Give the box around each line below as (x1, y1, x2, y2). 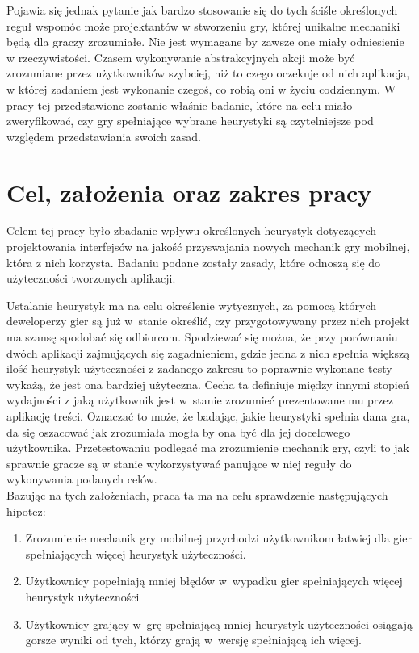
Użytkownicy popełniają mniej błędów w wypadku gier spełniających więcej (25, 572, 403, 589)
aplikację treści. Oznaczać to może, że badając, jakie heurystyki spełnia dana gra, (6, 408, 410, 424)
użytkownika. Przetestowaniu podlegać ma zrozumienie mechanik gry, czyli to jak (6, 439, 409, 456)
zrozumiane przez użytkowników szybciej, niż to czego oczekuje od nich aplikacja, (6, 65, 410, 82)
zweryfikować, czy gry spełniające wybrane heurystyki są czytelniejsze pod (6, 112, 374, 129)
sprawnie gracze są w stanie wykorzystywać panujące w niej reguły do (6, 454, 352, 471)
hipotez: (6, 502, 46, 519)
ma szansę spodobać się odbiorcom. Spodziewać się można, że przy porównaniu (6, 329, 398, 345)
